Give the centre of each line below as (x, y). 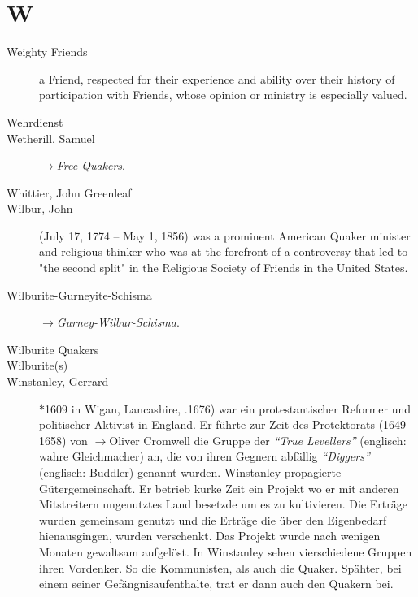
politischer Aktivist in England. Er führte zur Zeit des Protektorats (207, 424)
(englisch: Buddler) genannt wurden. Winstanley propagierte (190, 472)
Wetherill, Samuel (51, 138)
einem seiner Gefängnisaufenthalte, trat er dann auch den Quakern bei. (216, 584)
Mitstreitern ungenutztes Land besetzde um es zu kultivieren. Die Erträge (223, 504)
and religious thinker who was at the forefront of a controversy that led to (224, 251)
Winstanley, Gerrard (58, 381)
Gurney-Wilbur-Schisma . (118, 322)
